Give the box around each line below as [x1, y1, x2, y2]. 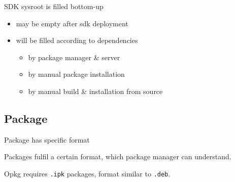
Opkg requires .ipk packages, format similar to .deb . [4, 168, 171, 178]
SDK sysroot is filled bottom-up [4, 1, 104, 11]
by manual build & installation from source [28, 85, 163, 96]
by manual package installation [28, 69, 125, 79]
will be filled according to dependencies [16, 35, 138, 45]
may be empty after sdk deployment [16, 18, 128, 28]
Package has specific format [4, 134, 90, 145]
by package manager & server [28, 52, 120, 62]
